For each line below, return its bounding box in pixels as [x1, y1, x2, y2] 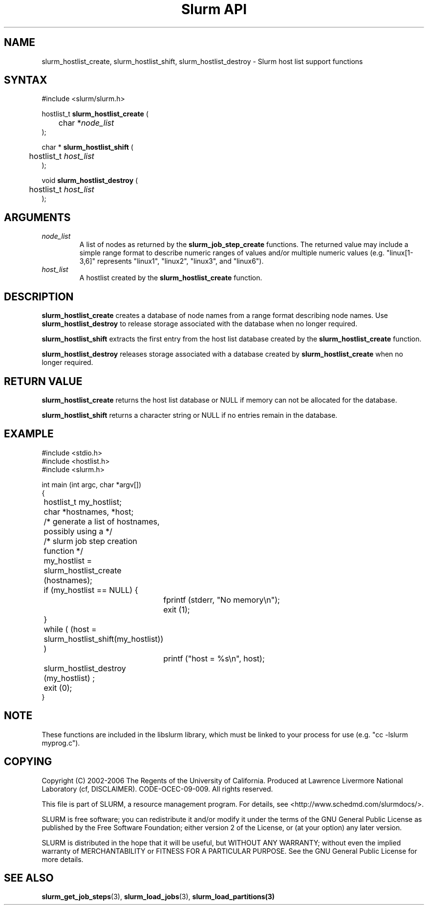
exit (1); [163, 604, 190, 614]
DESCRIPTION [4, 290, 74, 303]
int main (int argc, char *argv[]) [42, 480, 142, 489]
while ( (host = [43, 624, 97, 634]
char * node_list [58, 118, 114, 128]
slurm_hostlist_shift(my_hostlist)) [43, 634, 164, 644]
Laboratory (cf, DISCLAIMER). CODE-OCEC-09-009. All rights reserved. [42, 784, 273, 793]
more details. [42, 855, 84, 864]
